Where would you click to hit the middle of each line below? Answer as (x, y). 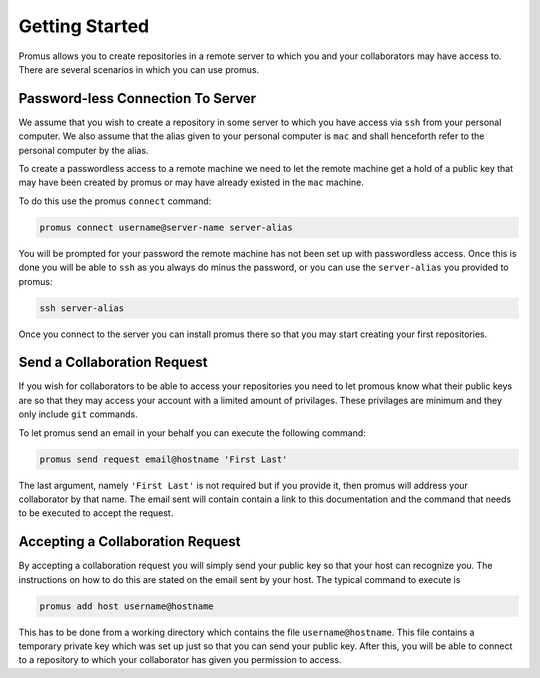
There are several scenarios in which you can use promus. (139, 69)
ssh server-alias (82, 308)
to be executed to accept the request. (96, 513)
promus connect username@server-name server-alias (166, 227)
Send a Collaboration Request (113, 362)
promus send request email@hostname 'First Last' (163, 459)
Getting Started (84, 26)
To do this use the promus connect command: (115, 201)
